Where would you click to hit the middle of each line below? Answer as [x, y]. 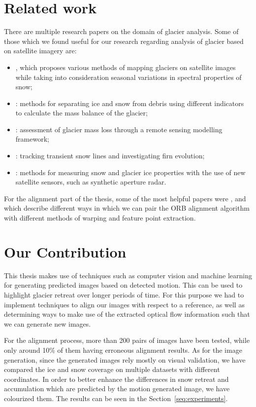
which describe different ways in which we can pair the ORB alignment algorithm [127, 208]
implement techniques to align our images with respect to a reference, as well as [124, 304]
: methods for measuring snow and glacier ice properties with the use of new [130, 172]
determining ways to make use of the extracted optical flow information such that [127, 314]
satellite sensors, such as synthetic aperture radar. [91, 182]
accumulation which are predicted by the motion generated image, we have [117, 388]
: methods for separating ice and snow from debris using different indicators [130, 103]
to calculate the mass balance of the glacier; [81, 113]
